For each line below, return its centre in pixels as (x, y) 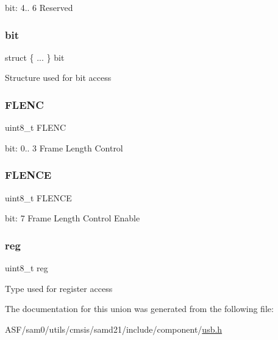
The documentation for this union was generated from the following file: (139, 309)
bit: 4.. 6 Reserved (39, 7)
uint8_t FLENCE (38, 197)
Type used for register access (59, 288)
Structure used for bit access (58, 78)
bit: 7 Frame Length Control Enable (73, 218)
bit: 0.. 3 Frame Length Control (64, 147)
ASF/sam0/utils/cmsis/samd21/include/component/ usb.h (114, 329)
